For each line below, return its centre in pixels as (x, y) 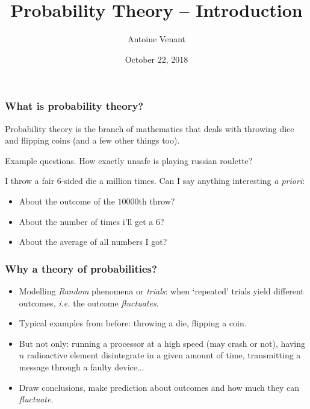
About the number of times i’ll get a (86, 221)
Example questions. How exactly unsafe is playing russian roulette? (129, 160)
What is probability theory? (74, 106)
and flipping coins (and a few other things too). (92, 140)
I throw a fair (30, 181)
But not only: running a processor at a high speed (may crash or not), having (162, 343)
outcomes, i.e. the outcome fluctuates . (89, 303)
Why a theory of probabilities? (81, 268)
